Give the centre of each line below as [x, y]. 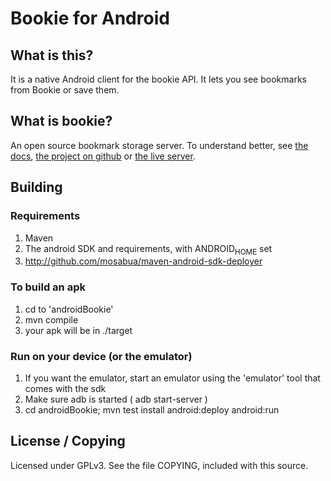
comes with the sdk [65, 388]
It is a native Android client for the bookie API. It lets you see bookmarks [158, 79]
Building [36, 187]
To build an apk [48, 287]
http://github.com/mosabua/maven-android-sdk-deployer [143, 261]
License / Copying [68, 441]
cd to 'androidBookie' [69, 309]
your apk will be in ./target [78, 330]
